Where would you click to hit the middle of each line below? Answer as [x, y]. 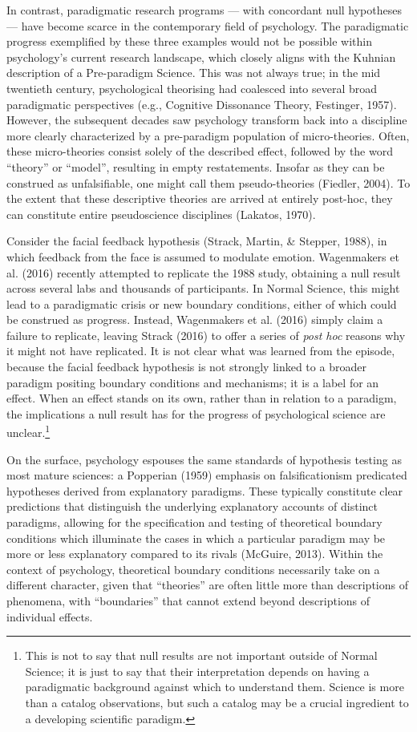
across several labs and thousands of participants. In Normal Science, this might [203, 288]
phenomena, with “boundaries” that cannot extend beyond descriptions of [188, 601]
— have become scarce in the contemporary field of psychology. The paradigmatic [208, 25]
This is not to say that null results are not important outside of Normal [201, 655]
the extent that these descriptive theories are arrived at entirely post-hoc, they [200, 198]
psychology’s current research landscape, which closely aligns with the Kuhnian [201, 57]
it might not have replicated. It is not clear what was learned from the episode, [201, 351]
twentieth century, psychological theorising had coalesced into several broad [192, 88]
